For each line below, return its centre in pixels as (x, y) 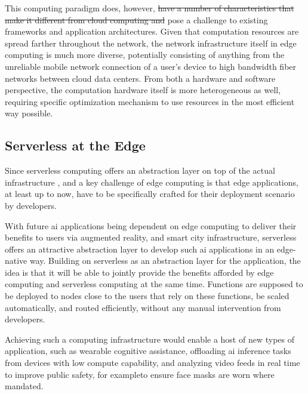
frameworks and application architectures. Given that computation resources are (152, 31)
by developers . (31, 205)
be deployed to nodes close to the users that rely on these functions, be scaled (147, 296)
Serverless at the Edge (75, 145)
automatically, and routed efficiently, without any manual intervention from (143, 307)
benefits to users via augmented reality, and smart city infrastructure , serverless (151, 237)
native (16, 261)
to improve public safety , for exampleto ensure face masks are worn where (140, 374)
